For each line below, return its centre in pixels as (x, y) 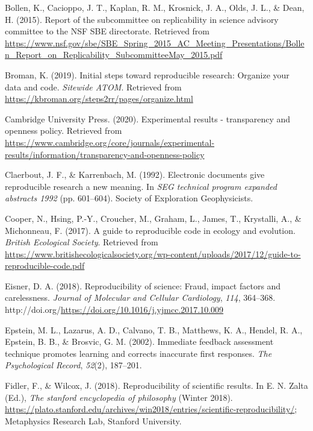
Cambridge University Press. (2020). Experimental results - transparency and (148, 118)
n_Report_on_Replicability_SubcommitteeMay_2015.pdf (114, 55)
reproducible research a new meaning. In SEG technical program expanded (141, 186)
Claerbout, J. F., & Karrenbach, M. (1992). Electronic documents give (135, 175)
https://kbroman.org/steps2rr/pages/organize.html (99, 99)
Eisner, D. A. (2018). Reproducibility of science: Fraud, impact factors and (143, 285)
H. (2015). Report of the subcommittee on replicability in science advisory (142, 19)
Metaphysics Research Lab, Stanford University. (93, 420)
